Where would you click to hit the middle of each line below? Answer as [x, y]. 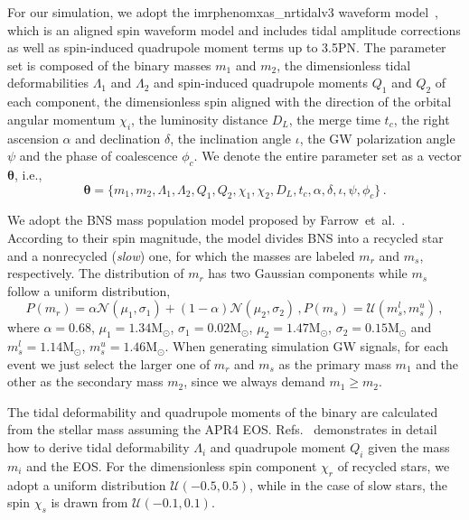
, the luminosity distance [200, 119]
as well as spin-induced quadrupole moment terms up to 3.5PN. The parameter [227, 47]
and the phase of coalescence [98, 156]
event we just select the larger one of [109, 363]
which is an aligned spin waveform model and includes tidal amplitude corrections [234, 29]
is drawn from [89, 502]
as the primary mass [335, 363]
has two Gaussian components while [308, 273]
